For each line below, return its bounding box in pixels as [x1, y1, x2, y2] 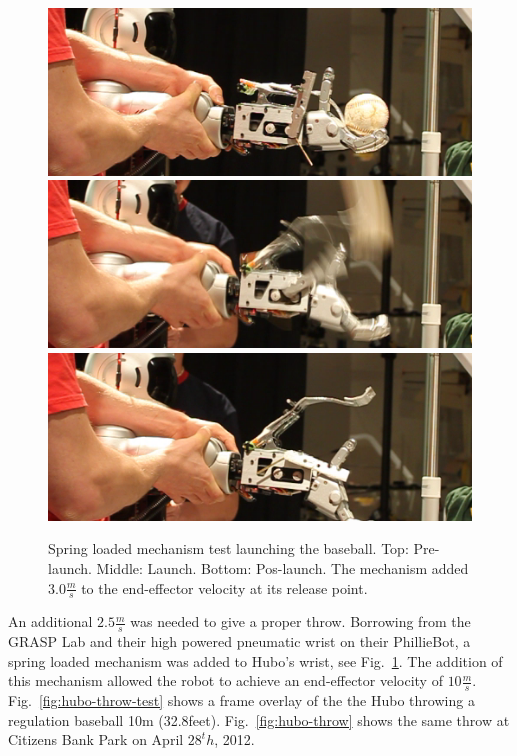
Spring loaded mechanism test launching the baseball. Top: [48, 538, 409, 559]
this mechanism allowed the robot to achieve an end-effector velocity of [8, 670, 443, 691]
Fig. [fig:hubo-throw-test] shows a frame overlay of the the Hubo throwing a [8, 690, 475, 711]
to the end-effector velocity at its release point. [81, 577, 368, 598]
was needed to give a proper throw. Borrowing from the [130, 611, 471, 632]
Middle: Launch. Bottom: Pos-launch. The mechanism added [96, 557, 469, 578]
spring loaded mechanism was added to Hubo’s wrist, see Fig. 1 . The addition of [8, 650, 503, 671]
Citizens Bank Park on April [8, 729, 184, 750]
